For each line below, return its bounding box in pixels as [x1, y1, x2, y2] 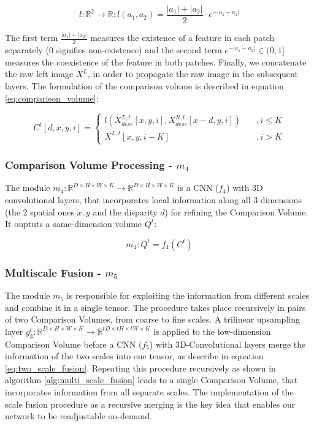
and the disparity [93, 205, 158, 218]
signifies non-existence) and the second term [56, 43, 222, 56]
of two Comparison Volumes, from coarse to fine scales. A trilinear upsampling [5, 313, 300, 326]
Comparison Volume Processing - [5, 157, 173, 173]
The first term [5, 31, 58, 44]
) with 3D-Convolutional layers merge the [149, 337, 306, 350]
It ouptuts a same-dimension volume [5, 217, 142, 230]
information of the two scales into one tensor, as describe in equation [5, 349, 264, 362]
